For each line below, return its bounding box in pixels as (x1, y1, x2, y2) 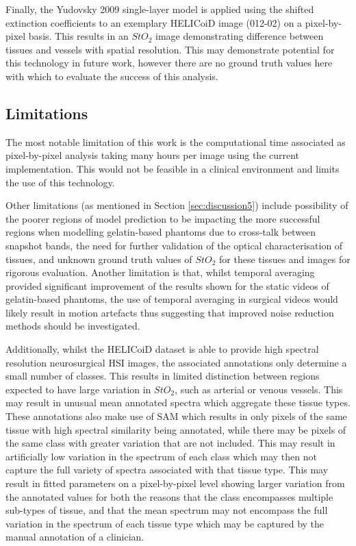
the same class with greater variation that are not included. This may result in (5, 436, 335, 450)
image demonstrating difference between (155, 29, 324, 43)
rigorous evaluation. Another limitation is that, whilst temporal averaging (5, 265, 315, 280)
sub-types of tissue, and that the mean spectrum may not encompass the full (5, 503, 328, 517)
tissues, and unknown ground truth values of (5, 251, 192, 266)
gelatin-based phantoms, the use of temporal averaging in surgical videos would (5, 292, 338, 306)
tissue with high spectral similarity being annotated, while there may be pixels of (5, 422, 346, 436)
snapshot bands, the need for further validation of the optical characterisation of (5, 238, 343, 252)
